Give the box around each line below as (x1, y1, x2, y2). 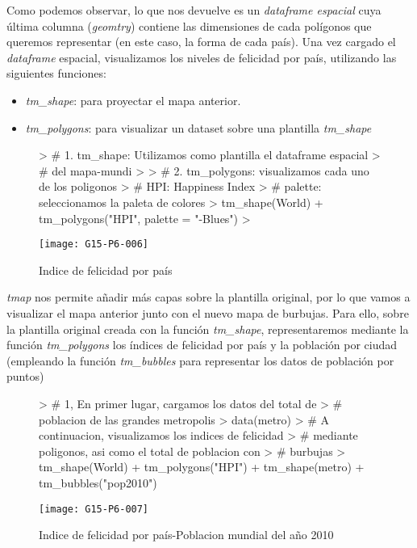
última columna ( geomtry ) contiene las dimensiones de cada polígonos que (6, 17, 372, 34)
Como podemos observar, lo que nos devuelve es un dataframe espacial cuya (6, 2, 382, 18)
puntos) (6, 368, 44, 385)
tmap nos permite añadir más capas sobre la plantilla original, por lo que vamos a (6, 289, 411, 306)
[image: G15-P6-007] (39, 503, 149, 515)
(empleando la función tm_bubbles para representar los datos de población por (6, 352, 394, 369)
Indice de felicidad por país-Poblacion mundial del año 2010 (39, 526, 334, 543)
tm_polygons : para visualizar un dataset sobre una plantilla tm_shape (25, 119, 372, 136)
